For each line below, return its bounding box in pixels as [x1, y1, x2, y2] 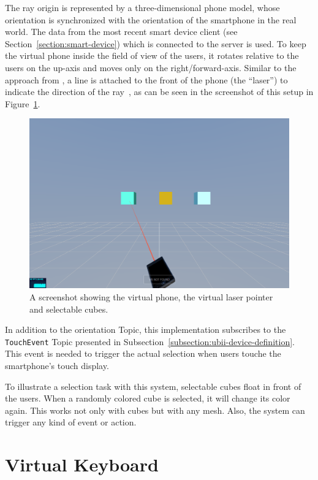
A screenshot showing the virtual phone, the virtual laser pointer [29, 290, 273, 303]
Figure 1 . [5, 97, 40, 110]
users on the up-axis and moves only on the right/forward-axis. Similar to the [5, 61, 297, 74]
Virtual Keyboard [5, 452, 159, 477]
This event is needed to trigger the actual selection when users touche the [5, 347, 281, 360]
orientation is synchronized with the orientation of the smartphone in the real [5, 13, 297, 26]
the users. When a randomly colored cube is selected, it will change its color [5, 392, 290, 405]
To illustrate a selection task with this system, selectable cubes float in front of [5, 379, 301, 392]
